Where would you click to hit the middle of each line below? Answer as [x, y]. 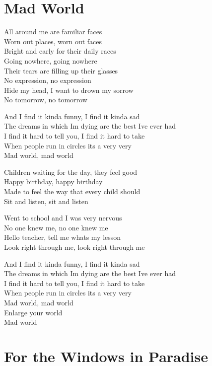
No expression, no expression [48, 80]
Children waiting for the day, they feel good [71, 172]
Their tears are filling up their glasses [61, 70]
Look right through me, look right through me [74, 247]
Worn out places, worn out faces [53, 41]
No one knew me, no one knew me [56, 227]
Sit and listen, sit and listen [46, 201]
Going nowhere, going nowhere [51, 60]
